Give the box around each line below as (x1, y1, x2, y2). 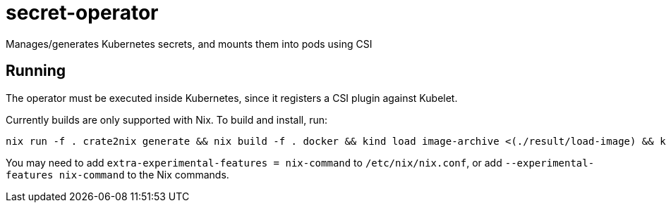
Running (6, 62, 66, 80)
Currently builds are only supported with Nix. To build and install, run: (6, 113, 328, 126)
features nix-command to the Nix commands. (6, 168, 229, 181)
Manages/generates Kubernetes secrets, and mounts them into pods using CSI (6, 37, 373, 50)
